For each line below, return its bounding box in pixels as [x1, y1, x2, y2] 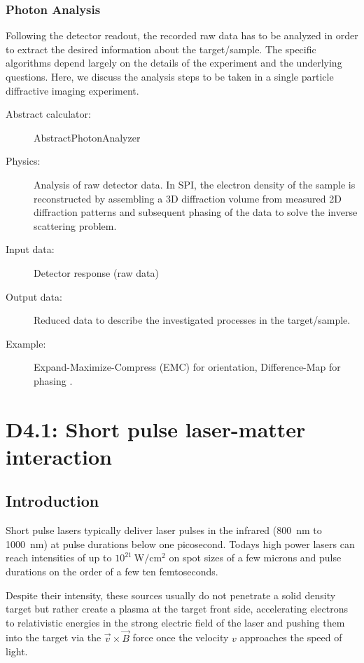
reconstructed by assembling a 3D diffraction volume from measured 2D [34, 191, 342, 205]
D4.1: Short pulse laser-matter [6, 414, 306, 443]
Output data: [6, 289, 62, 303]
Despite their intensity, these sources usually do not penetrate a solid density [6, 587, 336, 602]
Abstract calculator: [6, 107, 91, 121]
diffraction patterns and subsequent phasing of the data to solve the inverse [34, 205, 358, 219]
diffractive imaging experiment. [6, 83, 139, 97]
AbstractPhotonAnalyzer [34, 130, 141, 144]
